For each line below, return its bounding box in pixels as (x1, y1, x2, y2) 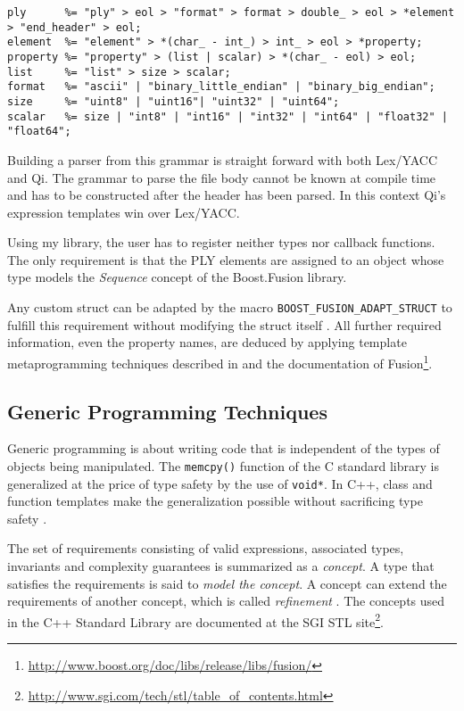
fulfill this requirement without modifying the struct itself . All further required (7, 315, 442, 334)
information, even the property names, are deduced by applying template (7, 333, 407, 351)
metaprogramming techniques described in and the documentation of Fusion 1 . (7, 351, 433, 372)
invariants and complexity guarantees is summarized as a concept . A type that (7, 557, 435, 575)
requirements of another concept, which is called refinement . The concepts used (7, 591, 445, 610)
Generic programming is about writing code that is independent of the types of (7, 439, 440, 458)
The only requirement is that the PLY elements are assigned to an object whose (7, 250, 444, 269)
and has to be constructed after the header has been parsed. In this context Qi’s (7, 186, 446, 204)
